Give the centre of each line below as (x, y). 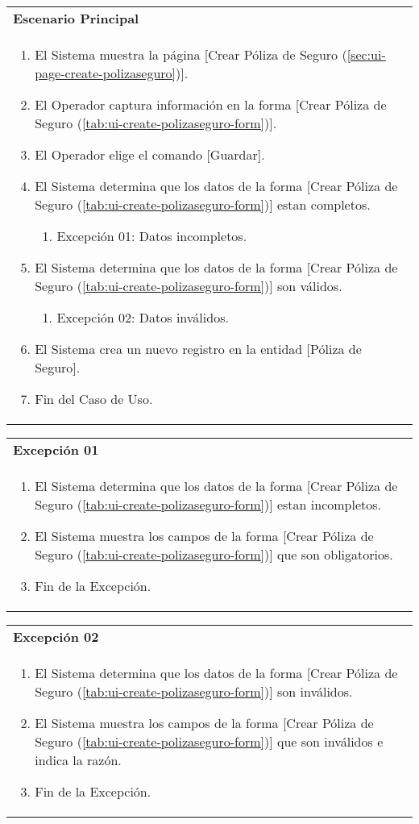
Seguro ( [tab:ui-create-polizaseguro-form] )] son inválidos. (194, 691)
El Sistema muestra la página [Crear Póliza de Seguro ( (191, 54)
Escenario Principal (76, 18)
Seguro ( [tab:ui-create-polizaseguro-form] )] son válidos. (189, 286)
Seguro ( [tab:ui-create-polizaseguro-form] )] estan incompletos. (208, 504)
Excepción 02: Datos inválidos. (143, 317)
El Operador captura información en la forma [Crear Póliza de (211, 104)
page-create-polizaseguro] (106, 73)
